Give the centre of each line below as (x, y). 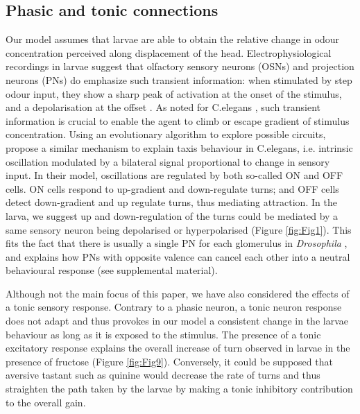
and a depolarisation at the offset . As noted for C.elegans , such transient (163, 107)
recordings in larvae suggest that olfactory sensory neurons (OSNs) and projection (180, 66)
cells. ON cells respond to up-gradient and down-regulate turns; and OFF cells (172, 188)
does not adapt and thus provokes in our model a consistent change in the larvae (177, 321)
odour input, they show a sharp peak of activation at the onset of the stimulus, (174, 93)
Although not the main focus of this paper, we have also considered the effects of (178, 293)
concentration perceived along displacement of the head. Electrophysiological (169, 52)
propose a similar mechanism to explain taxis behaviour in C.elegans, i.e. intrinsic (179, 147)
